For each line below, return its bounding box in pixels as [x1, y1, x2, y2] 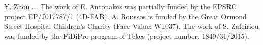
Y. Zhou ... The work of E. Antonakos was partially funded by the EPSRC [4, 1, 237, 11]
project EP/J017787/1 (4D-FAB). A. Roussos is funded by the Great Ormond [4, 11, 247, 21]
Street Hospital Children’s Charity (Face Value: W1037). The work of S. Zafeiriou [4, 21, 259, 31]
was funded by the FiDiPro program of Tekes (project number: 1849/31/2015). [4, 30, 249, 41]
